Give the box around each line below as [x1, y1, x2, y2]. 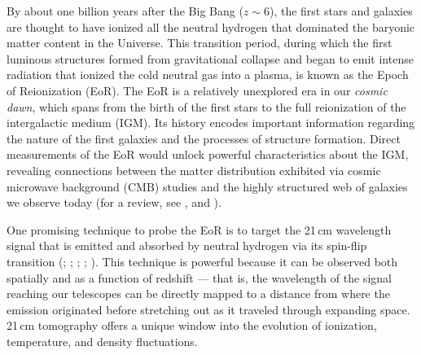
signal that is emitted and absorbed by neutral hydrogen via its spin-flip [7, 237, 367, 254]
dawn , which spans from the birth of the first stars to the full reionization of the [7, 98, 406, 115]
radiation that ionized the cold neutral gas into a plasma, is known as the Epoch [7, 66, 409, 83]
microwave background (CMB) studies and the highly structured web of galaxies [7, 177, 408, 195]
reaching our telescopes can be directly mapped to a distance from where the [7, 285, 390, 302]
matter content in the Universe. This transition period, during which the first [7, 34, 392, 51]
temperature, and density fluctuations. [7, 332, 198, 349]
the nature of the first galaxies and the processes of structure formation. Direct [7, 129, 401, 147]
